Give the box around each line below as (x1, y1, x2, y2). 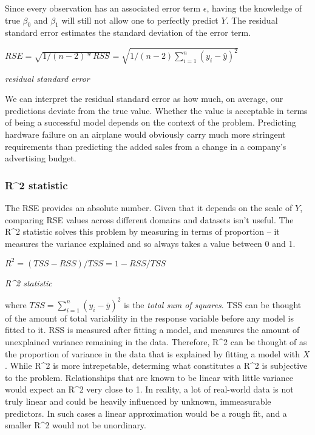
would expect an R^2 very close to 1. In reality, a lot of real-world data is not (5, 383, 294, 396)
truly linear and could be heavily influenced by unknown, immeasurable (5, 395, 271, 408)
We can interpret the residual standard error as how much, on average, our (5, 92, 283, 105)
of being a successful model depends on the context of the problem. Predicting (5, 116, 296, 129)
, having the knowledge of (206, 2, 302, 14)
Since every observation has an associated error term (5, 2, 201, 14)
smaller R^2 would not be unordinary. (5, 419, 146, 431)
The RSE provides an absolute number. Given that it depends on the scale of (5, 201, 293, 214)
